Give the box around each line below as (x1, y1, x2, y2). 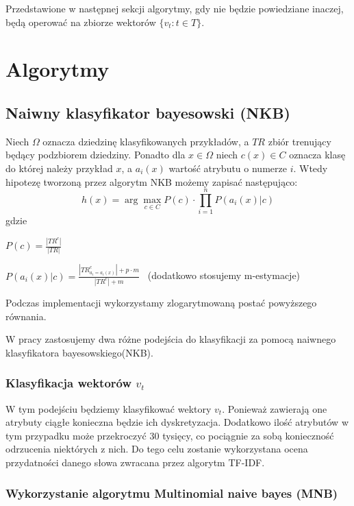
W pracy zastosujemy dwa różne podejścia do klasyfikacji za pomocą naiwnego (5, 332, 336, 346)
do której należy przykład (5, 160, 113, 175)
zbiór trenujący (268, 134, 331, 148)
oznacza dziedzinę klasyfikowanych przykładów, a (42, 134, 249, 148)
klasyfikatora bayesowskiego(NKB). (5, 345, 153, 359)
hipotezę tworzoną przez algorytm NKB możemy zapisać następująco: (5, 174, 298, 189)
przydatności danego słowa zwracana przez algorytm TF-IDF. (5, 455, 265, 470)
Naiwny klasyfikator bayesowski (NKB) (5, 101, 290, 123)
